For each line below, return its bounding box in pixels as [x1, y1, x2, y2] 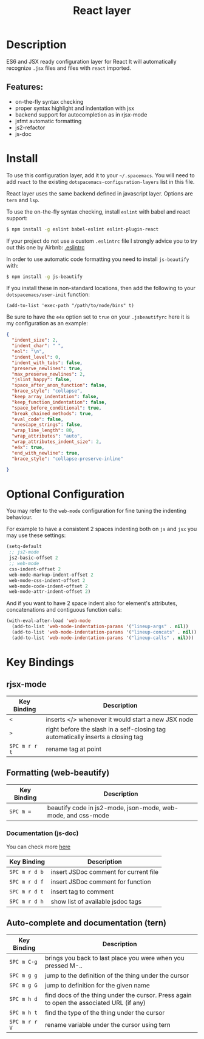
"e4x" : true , [12, 444, 45, 450]
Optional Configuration [6, 487, 125, 501]
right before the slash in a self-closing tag [46, 725, 166, 733]
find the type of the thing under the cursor [44, 1008, 165, 1017]
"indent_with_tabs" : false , [12, 359, 83, 366]
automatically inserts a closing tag [46, 733, 143, 741]
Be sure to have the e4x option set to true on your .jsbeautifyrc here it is [6, 313, 190, 320]
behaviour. [6, 513, 33, 521]
